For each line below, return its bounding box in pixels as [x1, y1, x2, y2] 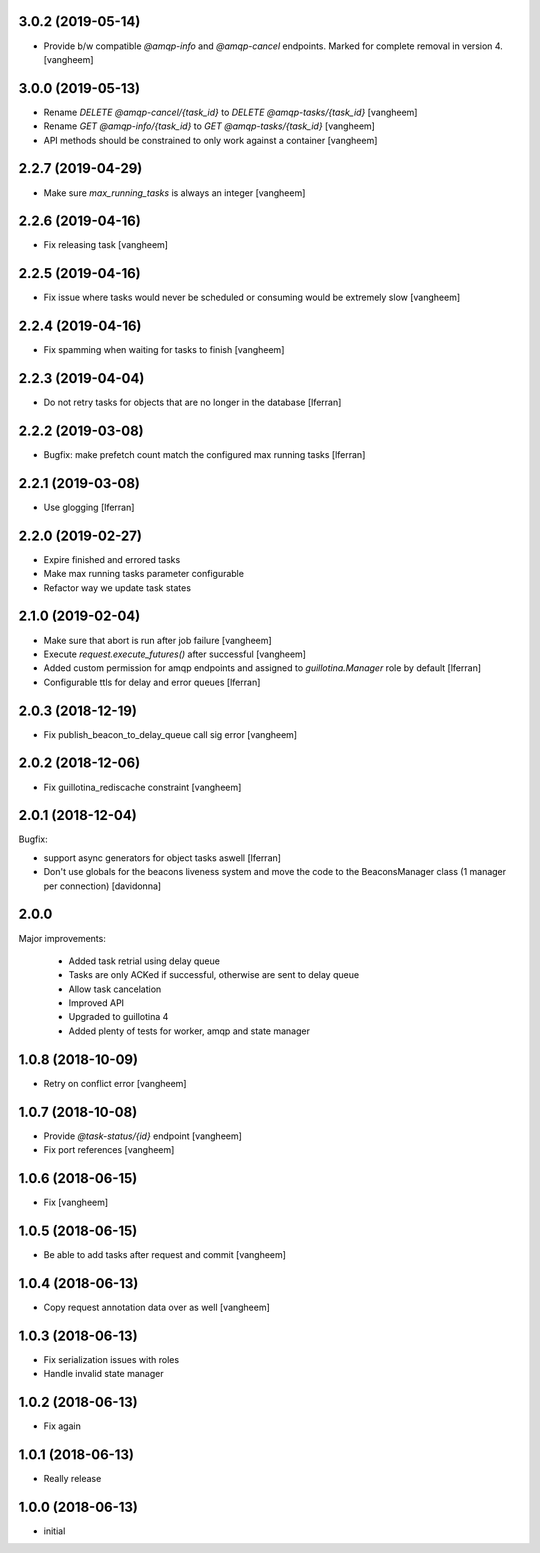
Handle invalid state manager [43, 1368, 164, 1380]
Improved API [68, 997, 125, 1009]
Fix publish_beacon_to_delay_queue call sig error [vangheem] [43, 728, 298, 740]
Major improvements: [18, 932, 107, 944]
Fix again [43, 1420, 82, 1432]
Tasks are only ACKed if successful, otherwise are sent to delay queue [68, 969, 360, 981]
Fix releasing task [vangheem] [43, 239, 169, 251]
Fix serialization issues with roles [43, 1353, 180, 1365]
